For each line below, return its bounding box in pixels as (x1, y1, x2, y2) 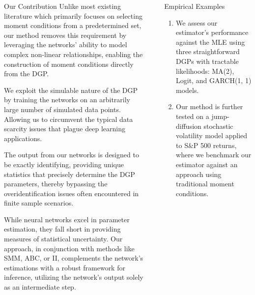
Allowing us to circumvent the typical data (4, 114, 133, 124)
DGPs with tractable (176, 56, 239, 66)
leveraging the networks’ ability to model (4, 39, 127, 50)
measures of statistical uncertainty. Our (4, 234, 123, 244)
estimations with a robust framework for (4, 262, 125, 272)
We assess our (176, 17, 218, 28)
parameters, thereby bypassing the (4, 178, 108, 189)
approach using (176, 169, 222, 179)
